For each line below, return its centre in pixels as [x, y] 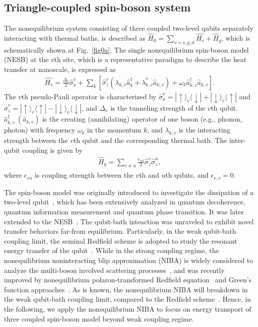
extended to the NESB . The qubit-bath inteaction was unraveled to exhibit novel [129, 221]
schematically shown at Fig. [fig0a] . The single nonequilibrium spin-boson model [127, 49]
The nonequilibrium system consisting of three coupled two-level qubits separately [129, 28]
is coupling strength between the [84, 175]
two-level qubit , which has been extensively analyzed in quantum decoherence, [125, 202]
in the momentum [114, 130]
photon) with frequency [40, 130]
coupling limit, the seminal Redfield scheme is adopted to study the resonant [121, 240]
